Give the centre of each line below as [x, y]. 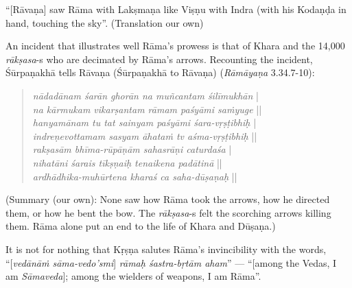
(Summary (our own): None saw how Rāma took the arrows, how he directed [168, 199]
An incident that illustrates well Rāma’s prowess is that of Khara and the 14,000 [175, 46]
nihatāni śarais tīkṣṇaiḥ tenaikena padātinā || [127, 162]
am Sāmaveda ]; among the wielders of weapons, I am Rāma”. [133, 276]
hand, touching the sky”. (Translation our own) [105, 22]
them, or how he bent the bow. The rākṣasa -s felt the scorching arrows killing [168, 212]
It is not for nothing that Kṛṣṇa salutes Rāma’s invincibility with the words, [166, 249]
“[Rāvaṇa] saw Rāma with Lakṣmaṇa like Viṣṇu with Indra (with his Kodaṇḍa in [176, 9]
